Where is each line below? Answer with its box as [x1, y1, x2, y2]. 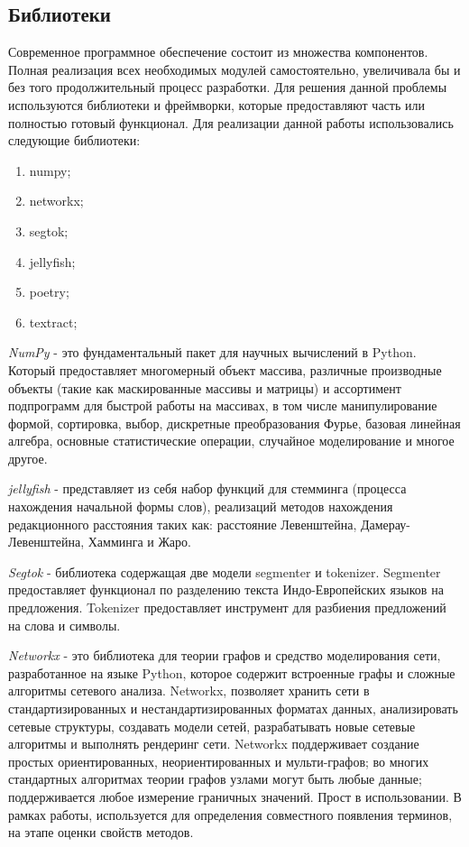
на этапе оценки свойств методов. [8, 823, 194, 842]
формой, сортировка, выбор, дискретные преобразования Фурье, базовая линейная [8, 413, 461, 432]
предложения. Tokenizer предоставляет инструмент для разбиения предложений [8, 598, 446, 617]
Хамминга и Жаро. [87, 532, 191, 551]
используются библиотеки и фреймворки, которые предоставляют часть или [8, 95, 425, 114]
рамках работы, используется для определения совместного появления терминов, [8, 805, 453, 824]
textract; [29, 312, 78, 331]
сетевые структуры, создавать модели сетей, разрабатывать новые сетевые [8, 716, 416, 735]
